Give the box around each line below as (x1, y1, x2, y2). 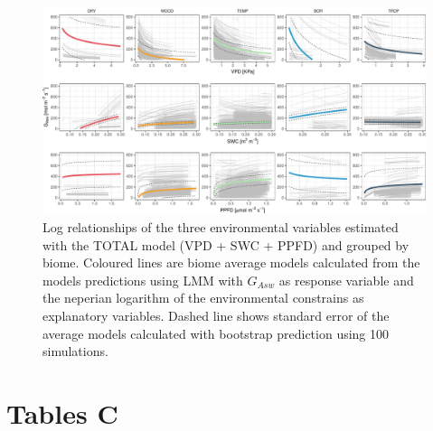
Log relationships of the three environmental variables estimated (42, 217, 399, 236)
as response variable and (278, 270, 414, 289)
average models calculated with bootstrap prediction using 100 (42, 323, 390, 342)
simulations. (42, 342, 108, 361)
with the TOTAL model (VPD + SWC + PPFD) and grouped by (42, 235, 409, 254)
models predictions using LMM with (42, 270, 243, 289)
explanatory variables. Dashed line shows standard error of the (42, 305, 390, 324)
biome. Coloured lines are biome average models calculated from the (42, 253, 420, 272)
